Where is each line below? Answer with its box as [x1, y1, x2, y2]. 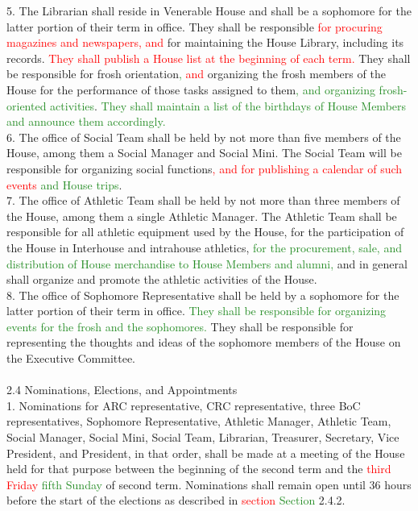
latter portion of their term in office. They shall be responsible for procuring [6, 18, 383, 35]
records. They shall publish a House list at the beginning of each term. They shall [6, 49, 411, 66]
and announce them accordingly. [6, 113, 166, 130]
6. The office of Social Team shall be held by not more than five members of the [6, 128, 401, 145]
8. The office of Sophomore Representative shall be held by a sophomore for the [6, 286, 399, 303]
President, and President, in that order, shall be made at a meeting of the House [6, 444, 405, 461]
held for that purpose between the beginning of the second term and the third [6, 460, 391, 477]
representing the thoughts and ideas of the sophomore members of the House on [6, 334, 401, 351]
